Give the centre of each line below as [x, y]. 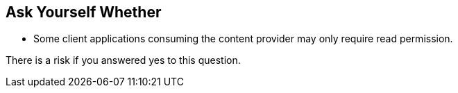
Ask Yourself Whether [84, 12]
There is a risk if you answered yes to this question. [123, 60]
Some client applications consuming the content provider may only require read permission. [243, 39]
